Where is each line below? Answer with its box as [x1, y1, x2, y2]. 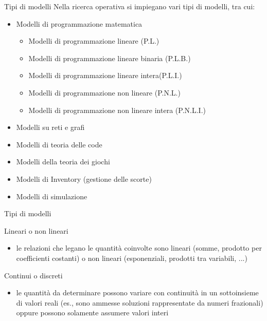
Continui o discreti [4, 270, 63, 280]
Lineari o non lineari [4, 225, 68, 236]
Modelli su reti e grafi [16, 122, 85, 133]
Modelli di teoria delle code [16, 139, 102, 149]
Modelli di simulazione [16, 191, 87, 201]
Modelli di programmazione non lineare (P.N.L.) [28, 87, 181, 98]
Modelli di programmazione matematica [16, 18, 143, 29]
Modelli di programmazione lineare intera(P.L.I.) [28, 70, 182, 81]
